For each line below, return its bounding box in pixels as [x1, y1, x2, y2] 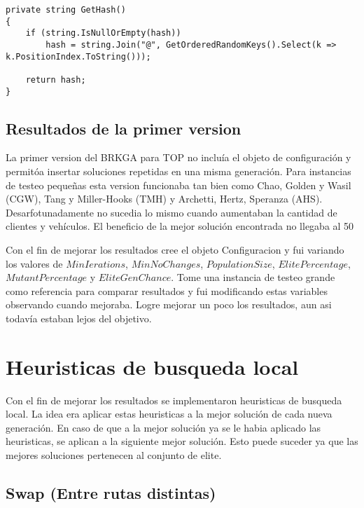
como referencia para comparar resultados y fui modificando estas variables [6, 283, 328, 298]
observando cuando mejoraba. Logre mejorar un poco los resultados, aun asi [6, 297, 332, 312]
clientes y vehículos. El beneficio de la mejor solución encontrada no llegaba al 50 [6, 219, 354, 233]
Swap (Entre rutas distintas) [6, 482, 216, 504]
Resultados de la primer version [6, 117, 241, 139]
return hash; [25, 74, 86, 85]
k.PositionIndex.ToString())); [6, 51, 151, 62]
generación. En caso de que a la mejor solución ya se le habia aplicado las [6, 420, 321, 434]
